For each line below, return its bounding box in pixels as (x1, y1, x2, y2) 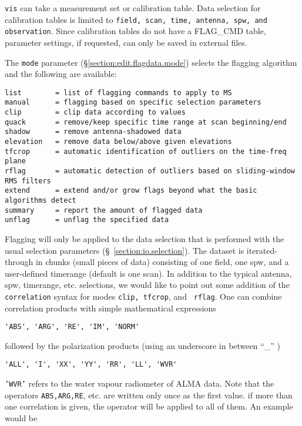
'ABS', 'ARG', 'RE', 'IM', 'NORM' (5, 323, 140, 331)
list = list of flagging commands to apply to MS (5, 88, 232, 97)
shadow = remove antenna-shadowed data (5, 128, 182, 136)
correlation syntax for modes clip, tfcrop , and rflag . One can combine (5, 290, 282, 302)
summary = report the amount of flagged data (5, 206, 203, 214)
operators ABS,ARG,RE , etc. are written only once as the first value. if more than (5, 388, 293, 401)
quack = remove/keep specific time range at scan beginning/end (5, 118, 287, 126)
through (5, 256, 33, 268)
